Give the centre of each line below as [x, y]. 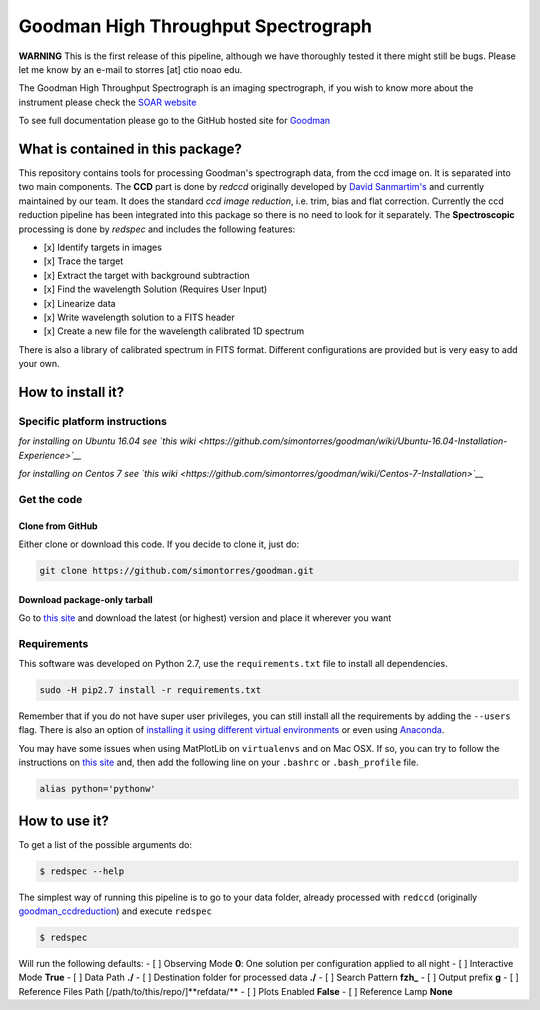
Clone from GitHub [58, 526]
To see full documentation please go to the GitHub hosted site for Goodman [174, 121]
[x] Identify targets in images [102, 247]
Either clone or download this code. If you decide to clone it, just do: [159, 544]
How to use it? [63, 820]
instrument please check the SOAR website [107, 102]
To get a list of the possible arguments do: [105, 844]
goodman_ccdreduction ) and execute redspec [115, 911]
